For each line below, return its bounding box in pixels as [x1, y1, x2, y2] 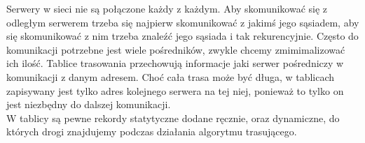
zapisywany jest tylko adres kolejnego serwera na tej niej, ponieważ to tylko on [6, 83, 344, 98]
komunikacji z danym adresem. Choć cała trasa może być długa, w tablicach [6, 69, 335, 84]
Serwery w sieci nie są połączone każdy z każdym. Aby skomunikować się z [6, 1, 328, 15]
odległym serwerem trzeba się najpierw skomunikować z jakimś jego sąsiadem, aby [6, 15, 359, 29]
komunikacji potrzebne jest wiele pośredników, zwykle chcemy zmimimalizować [6, 42, 345, 57]
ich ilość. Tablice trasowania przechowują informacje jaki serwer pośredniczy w [6, 56, 344, 70]
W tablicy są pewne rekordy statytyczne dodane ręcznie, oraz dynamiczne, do [6, 110, 340, 125]
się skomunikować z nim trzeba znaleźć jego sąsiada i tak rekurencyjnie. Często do [6, 29, 359, 43]
